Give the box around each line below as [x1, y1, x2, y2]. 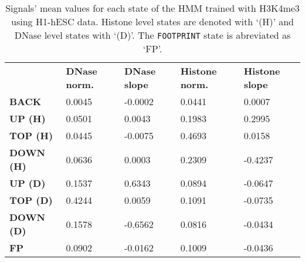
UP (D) [9, 176, 46, 190]
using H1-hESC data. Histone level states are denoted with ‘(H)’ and [11, 15, 294, 28]
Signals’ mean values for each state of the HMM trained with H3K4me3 [5, 1, 300, 15]
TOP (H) [9, 129, 53, 142]
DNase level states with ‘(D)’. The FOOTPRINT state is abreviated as [14, 28, 291, 42]
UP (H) [9, 112, 46, 125]
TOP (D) [9, 193, 53, 207]
